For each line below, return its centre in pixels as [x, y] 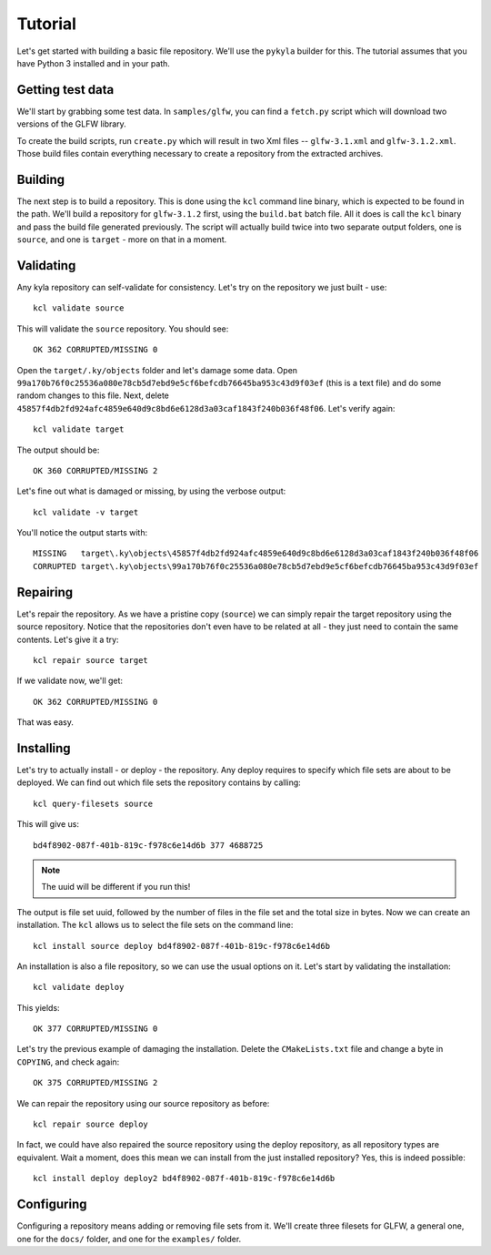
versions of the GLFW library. [71, 124]
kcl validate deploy [79, 987]
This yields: [38, 1007]
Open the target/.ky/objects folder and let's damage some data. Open [157, 370]
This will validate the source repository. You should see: [123, 329]
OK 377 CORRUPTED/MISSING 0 [95, 1029]
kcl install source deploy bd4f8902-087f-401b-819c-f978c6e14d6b [182, 946]
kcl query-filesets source [93, 803]
